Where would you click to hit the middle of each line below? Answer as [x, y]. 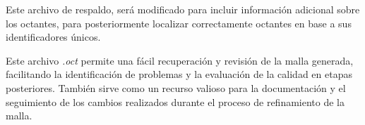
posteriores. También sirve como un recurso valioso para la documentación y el [176, 87]
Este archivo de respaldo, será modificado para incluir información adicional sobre [183, 9]
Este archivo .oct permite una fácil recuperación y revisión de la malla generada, [180, 60]
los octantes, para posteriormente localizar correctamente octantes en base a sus [179, 23]
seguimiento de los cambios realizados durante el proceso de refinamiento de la [175, 101]
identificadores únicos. [53, 37]
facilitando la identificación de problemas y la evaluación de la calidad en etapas [179, 74]
